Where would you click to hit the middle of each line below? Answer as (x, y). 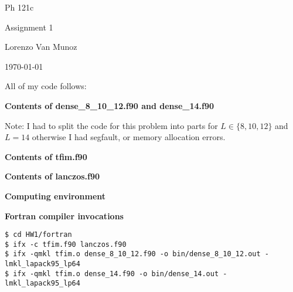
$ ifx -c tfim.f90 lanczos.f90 (66, 244)
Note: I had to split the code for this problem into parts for (111, 125)
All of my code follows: (46, 86)
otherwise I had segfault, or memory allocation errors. (129, 137)
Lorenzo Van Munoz (41, 47)
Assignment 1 (29, 27)
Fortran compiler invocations (64, 215)
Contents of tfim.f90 (46, 156)
